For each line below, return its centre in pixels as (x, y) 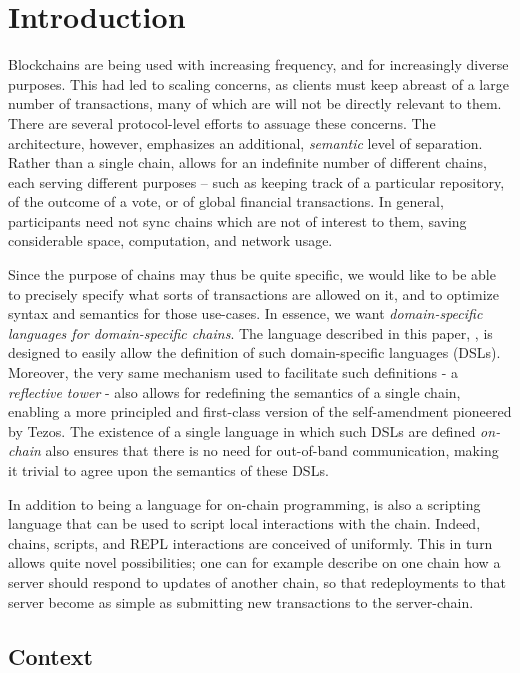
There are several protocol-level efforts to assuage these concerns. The (222, 122)
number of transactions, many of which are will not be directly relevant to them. (255, 103)
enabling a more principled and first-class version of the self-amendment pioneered (260, 411)
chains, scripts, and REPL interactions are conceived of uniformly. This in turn (250, 542)
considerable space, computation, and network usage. (170, 240)
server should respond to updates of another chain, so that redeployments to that (257, 581)
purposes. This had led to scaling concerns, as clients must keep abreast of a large (258, 83)
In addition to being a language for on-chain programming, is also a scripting (244, 503)
